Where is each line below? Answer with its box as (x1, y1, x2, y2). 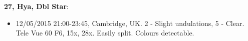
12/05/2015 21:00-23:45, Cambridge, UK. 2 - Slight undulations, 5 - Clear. (16, 17, 244, 28)
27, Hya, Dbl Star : (4, 1, 69, 11)
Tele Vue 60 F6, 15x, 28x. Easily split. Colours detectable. (16, 27, 194, 38)
